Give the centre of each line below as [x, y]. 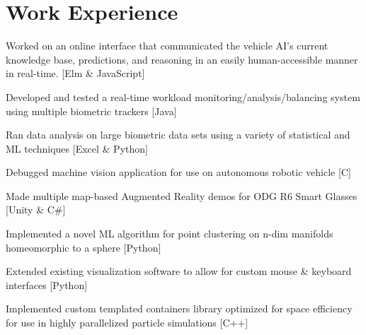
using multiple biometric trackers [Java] [91, 111]
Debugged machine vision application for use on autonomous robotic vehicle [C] [178, 172]
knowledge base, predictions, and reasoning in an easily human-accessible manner [182, 59]
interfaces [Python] [47, 284]
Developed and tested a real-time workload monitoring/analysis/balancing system [183, 96]
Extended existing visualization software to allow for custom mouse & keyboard [179, 271]
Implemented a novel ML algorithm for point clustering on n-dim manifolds [170, 234]
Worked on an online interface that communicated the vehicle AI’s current [167, 46]
